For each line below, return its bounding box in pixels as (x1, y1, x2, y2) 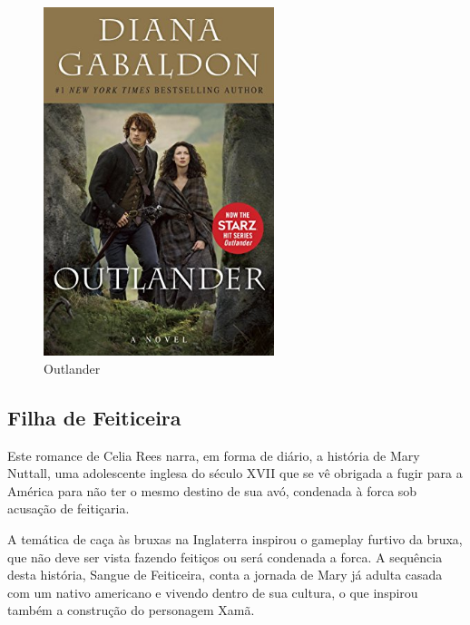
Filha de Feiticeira (7, 403, 181, 431)
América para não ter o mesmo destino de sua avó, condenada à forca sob (7, 481, 417, 500)
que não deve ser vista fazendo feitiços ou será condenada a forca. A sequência (7, 547, 443, 566)
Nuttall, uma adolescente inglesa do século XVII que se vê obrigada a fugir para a (7, 464, 463, 483)
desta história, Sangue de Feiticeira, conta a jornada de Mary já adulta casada (7, 565, 443, 584)
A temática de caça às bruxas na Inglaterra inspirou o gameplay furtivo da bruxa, (7, 530, 463, 549)
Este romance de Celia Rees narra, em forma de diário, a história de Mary (7, 445, 420, 464)
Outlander (44, 358, 101, 377)
